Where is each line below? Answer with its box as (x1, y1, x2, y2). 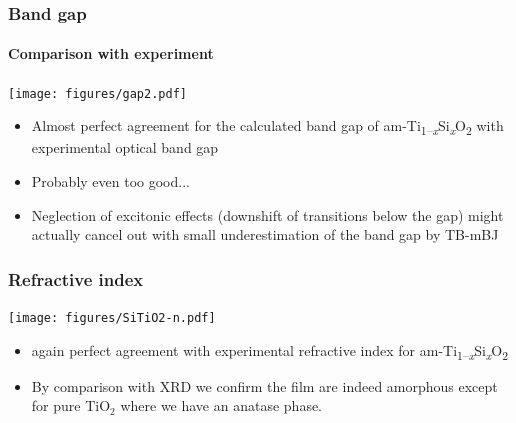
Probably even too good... (31, 171, 190, 192)
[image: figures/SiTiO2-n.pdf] (8, 311, 216, 326)
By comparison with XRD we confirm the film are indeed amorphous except (31, 375, 498, 396)
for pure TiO (31, 395, 111, 416)
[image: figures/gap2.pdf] (8, 86, 187, 101)
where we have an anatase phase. (120, 395, 323, 416)
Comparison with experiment (8, 43, 214, 64)
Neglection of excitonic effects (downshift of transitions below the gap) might (31, 204, 504, 225)
